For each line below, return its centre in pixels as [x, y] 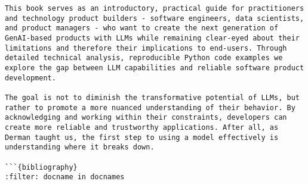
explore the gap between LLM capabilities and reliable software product [155, 68]
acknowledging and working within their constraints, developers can [146, 118]
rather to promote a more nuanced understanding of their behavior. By [150, 107]
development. [30, 78]
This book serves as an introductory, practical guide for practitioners [155, 8]
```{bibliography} [41, 167]
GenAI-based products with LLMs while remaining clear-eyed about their [152, 38]
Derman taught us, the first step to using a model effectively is [142, 137]
